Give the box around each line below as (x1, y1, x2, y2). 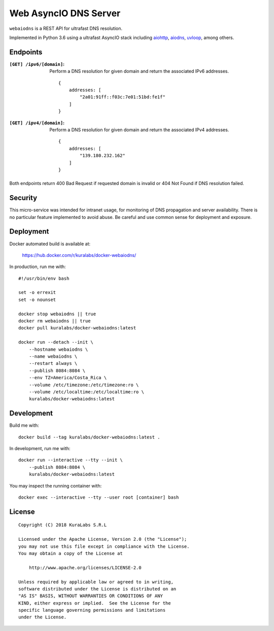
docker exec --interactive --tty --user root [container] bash (18, 494, 179, 500)
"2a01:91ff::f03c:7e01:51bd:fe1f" (79, 94, 166, 100)
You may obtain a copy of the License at (18, 550, 123, 556)
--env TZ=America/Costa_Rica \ (28, 375, 107, 381)
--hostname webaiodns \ (28, 346, 88, 352)
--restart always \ (28, 360, 78, 366)
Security (9, 194, 38, 202)
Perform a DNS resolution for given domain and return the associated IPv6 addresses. (49, 68, 229, 75)
